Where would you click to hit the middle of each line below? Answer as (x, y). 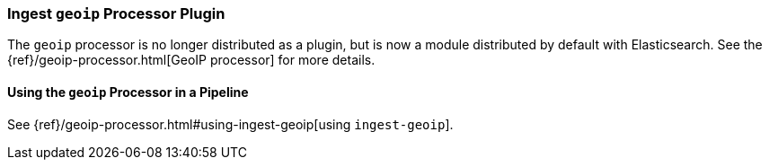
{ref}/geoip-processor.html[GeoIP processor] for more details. (191, 60)
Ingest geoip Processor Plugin (116, 13)
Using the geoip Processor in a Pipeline (128, 92)
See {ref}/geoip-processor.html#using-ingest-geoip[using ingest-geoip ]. (230, 124)
